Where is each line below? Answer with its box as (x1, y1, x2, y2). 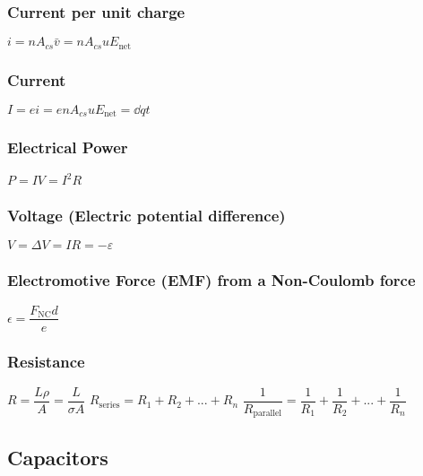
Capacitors (7, 443, 108, 471)
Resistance (7, 351, 85, 373)
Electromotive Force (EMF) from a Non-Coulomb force (7, 269, 416, 291)
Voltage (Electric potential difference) (7, 203, 286, 226)
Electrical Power (7, 136, 128, 159)
